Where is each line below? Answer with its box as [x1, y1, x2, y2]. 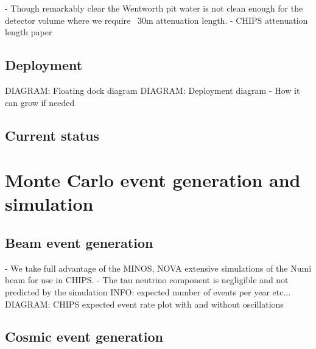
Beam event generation [5, 233, 153, 252]
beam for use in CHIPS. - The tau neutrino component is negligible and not [5, 273, 289, 286]
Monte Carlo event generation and [5, 167, 301, 192]
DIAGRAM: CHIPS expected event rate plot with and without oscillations [5, 297, 284, 310]
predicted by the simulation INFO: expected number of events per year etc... [5, 285, 291, 298]
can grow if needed [5, 96, 75, 108]
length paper [5, 26, 52, 38]
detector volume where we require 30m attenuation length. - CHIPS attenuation [5, 13, 308, 26]
